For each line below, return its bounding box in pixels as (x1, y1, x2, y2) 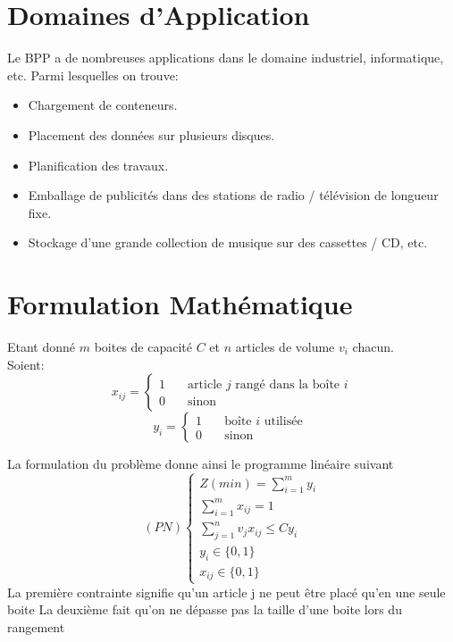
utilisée (264, 414, 303, 428)
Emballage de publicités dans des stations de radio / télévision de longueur (28, 186, 439, 204)
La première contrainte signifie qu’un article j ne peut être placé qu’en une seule (7, 582, 446, 601)
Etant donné (7, 338, 76, 355)
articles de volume (235, 338, 335, 355)
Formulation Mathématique (7, 286, 353, 322)
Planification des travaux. (28, 155, 169, 174)
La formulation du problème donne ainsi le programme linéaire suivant (7, 454, 394, 473)
